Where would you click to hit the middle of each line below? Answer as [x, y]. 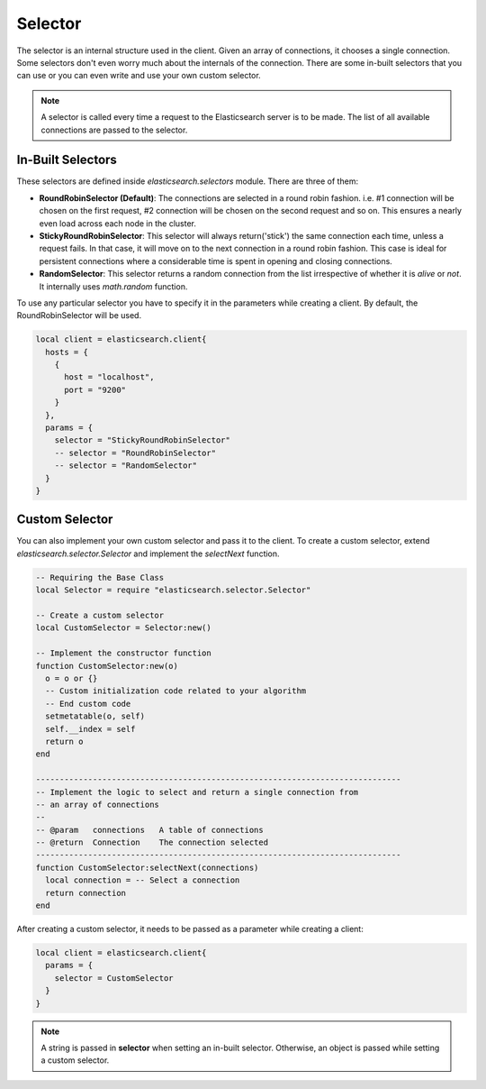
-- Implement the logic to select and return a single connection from [197, 792]
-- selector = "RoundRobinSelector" [135, 453]
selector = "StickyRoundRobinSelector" [143, 440]
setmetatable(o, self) [95, 716]
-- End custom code [88, 704]
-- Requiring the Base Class [100, 577]
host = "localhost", [109, 377]
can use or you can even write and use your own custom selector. [139, 76]
